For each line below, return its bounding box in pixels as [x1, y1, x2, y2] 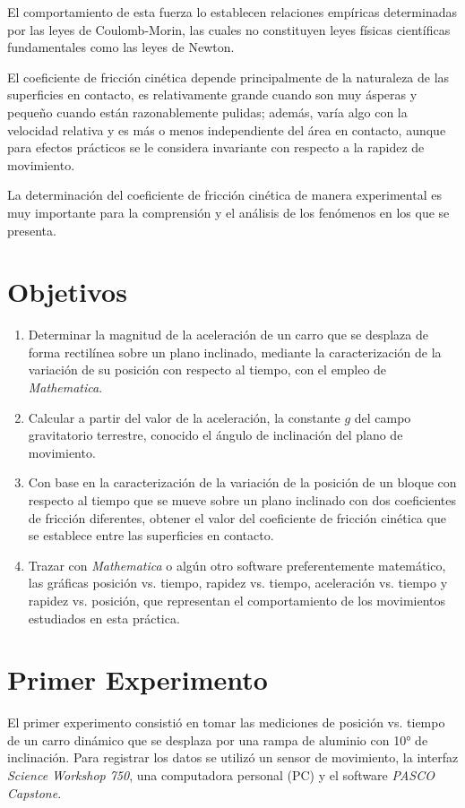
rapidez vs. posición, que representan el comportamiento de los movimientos [28, 590, 446, 609]
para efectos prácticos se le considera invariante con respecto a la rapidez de [7, 138, 425, 157]
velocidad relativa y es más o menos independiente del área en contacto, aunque [7, 120, 446, 139]
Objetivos [7, 273, 127, 310]
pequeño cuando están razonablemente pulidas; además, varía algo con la [7, 102, 408, 121]
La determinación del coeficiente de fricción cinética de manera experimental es [7, 185, 442, 204]
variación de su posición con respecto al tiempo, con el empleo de [28, 360, 387, 379]
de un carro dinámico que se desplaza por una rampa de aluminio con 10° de [7, 730, 428, 749]
